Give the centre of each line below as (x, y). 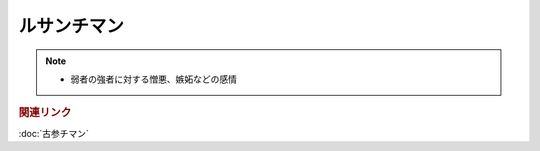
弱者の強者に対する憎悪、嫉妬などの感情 (153, 79)
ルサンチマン (71, 26)
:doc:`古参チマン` (54, 133)
